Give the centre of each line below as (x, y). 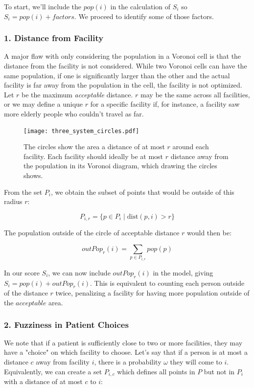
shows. (33, 175)
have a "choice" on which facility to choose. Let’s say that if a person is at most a (126, 352)
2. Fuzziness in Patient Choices (66, 324)
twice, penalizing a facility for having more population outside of (152, 293)
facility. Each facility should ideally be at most (93, 156)
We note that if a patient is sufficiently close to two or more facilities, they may (123, 342)
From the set (23, 192)
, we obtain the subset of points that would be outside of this (142, 192)
